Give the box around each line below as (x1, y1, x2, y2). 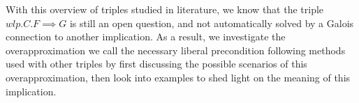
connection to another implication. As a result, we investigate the (6, 29, 286, 44)
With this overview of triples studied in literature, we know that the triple (6, 2, 324, 16)
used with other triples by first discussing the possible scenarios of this (6, 56, 307, 71)
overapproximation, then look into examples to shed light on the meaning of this (6, 70, 351, 84)
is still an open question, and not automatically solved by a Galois (69, 15, 354, 30)
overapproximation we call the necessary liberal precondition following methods (6, 42, 346, 57)
